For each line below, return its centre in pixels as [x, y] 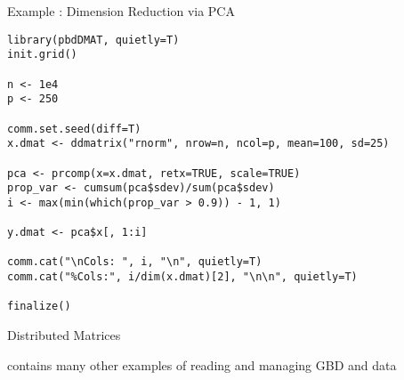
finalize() [39, 307]
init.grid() [42, 55]
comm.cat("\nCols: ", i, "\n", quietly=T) [135, 262]
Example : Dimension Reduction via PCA [121, 11]
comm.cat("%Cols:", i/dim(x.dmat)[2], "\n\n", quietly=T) [182, 277]
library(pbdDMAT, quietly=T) [93, 40]
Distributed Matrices [64, 335]
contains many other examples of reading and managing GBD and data [202, 364]
